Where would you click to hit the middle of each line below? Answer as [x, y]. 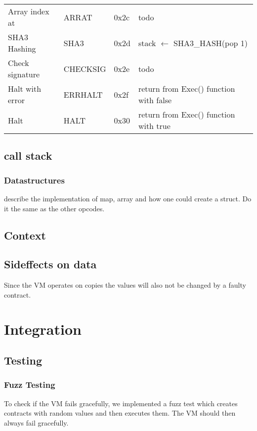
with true [154, 126]
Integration [43, 329]
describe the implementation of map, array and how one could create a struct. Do [128, 198]
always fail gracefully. [36, 422]
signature [24, 74]
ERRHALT [83, 94]
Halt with [25, 89]
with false [155, 100]
